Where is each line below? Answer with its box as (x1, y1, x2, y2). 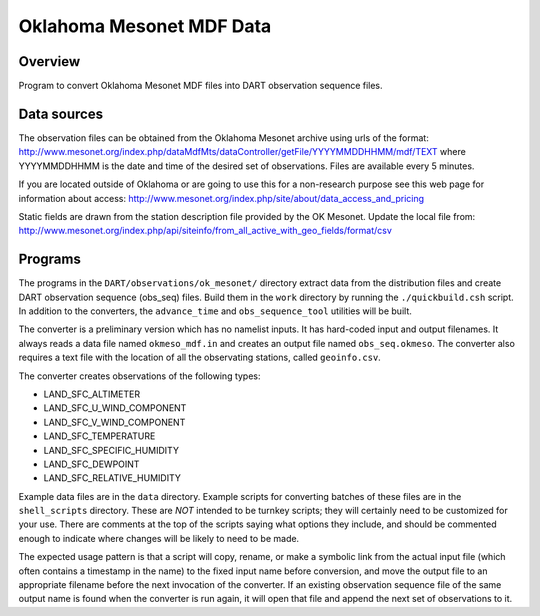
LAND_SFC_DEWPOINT (43, 458, 140, 470)
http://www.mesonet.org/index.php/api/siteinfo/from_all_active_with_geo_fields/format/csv (18, 225, 392, 237)
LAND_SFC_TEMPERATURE (43, 430, 156, 442)
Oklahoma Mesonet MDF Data (18, 15, 272, 37)
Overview (18, 53, 81, 70)
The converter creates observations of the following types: (18, 370, 261, 382)
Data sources (18, 105, 104, 122)
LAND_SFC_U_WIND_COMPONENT (43, 402, 187, 414)
